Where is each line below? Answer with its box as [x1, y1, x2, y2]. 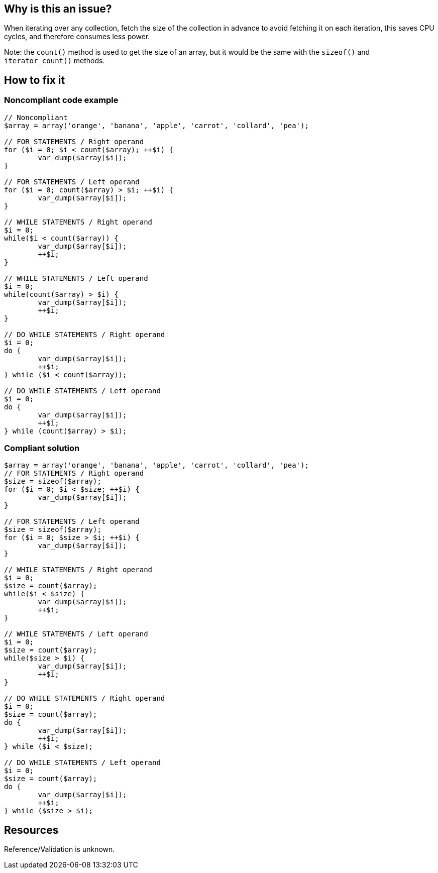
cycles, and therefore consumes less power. [4, 32, 150, 41]
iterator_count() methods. [4, 56, 105, 65]
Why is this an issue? [4, 3, 112, 15]
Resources [4, 823, 59, 836]
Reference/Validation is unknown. [4, 845, 115, 854]
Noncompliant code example [4, 95, 119, 105]
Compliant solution [4, 443, 80, 454]
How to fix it [4, 73, 65, 86]
